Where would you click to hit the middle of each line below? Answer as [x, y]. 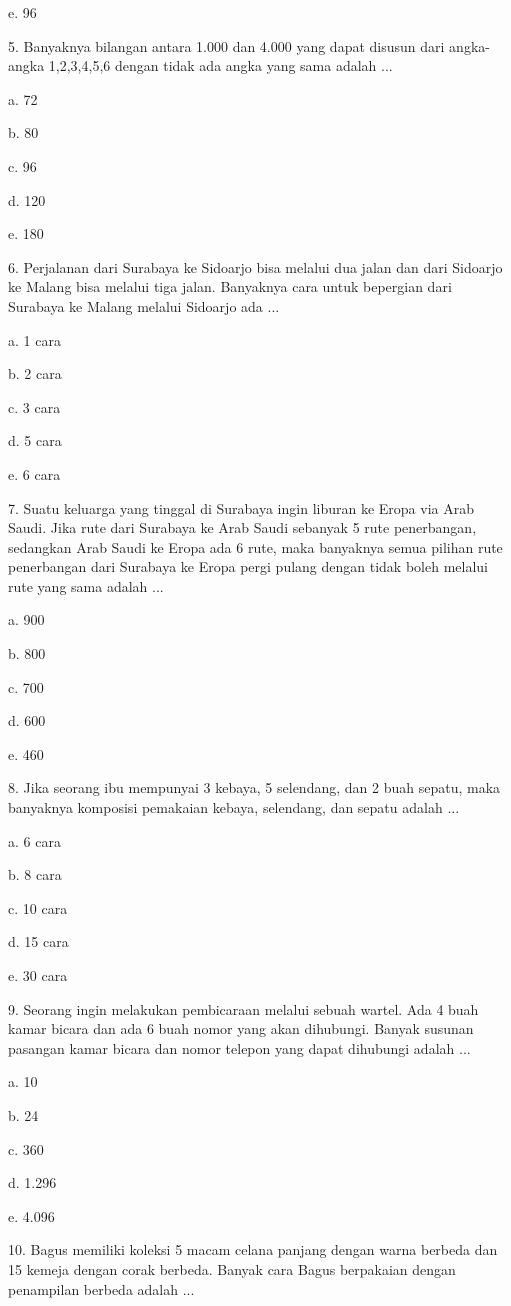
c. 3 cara [34, 406]
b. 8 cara [35, 874]
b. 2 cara [35, 373]
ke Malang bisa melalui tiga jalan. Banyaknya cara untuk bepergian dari [230, 286]
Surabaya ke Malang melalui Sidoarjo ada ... [144, 305]
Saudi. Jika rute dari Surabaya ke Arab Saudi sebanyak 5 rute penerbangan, [242, 527]
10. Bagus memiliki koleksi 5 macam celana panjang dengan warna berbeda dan [253, 1249]
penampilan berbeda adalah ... [101, 1288]
